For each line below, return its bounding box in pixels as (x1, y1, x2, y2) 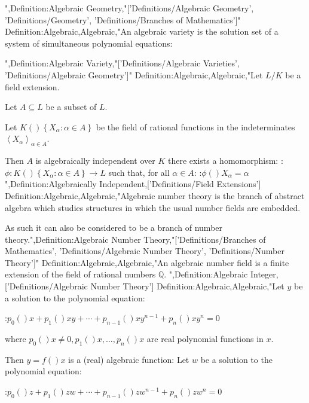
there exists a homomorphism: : (168, 154, 283, 167)
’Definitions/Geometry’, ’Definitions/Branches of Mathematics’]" (5, 13, 241, 26)
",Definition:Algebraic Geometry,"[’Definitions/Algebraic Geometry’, (5, 2, 254, 14)
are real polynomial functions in (146, 332, 264, 345)
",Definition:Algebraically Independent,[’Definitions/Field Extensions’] (5, 178, 261, 190)
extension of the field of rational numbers (5, 268, 156, 280)
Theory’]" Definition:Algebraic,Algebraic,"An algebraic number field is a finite (5, 256, 289, 268)
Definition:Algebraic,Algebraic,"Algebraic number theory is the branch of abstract (5, 189, 305, 202)
